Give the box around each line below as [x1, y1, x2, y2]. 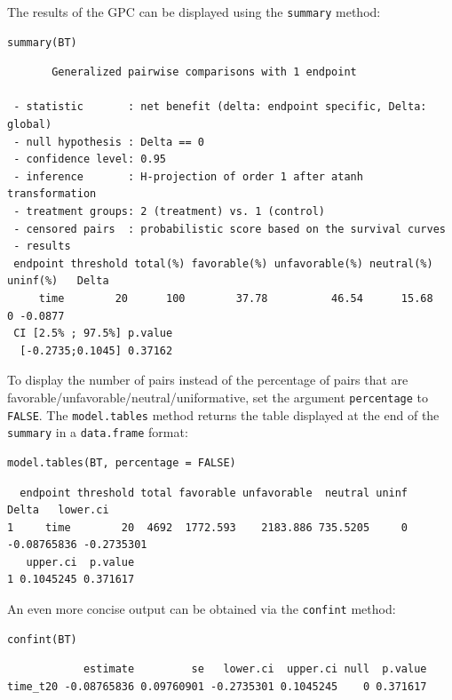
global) [7, 118, 52, 131]
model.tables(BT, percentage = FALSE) [7, 456, 236, 469]
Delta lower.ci [7, 504, 109, 517]
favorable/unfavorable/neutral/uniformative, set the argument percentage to [7, 387, 429, 406]
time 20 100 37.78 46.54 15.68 [38, 291, 433, 305]
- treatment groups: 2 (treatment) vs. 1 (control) [13, 205, 325, 218]
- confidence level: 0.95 [13, 153, 166, 166]
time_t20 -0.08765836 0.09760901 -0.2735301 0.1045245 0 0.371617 [7, 680, 427, 693]
